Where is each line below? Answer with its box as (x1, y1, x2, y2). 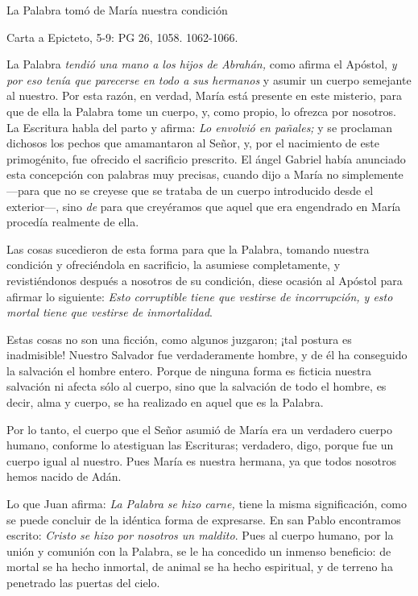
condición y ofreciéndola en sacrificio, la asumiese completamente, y (6, 256, 341, 273)
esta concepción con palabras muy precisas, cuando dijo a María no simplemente (6, 166, 404, 183)
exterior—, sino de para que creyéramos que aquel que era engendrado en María (6, 197, 401, 214)
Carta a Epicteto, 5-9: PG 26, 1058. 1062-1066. (6, 28, 238, 45)
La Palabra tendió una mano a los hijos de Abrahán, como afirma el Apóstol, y (6, 56, 397, 72)
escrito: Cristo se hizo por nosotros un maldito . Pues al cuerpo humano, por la (6, 527, 394, 544)
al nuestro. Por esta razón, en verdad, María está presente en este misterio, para (6, 87, 402, 104)
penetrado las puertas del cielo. (6, 574, 160, 590)
